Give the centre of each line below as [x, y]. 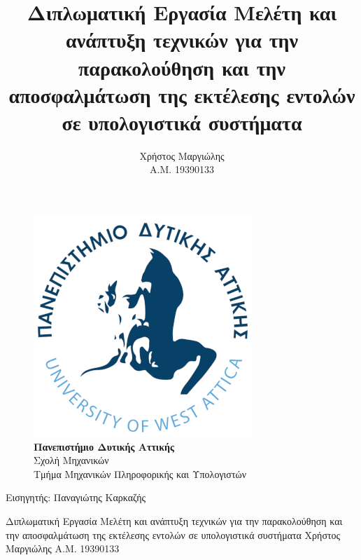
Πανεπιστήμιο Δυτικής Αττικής [104, 446]
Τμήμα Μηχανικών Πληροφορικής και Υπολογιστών [140, 473]
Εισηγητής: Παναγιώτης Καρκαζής [76, 497]
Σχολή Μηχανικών [71, 460]
